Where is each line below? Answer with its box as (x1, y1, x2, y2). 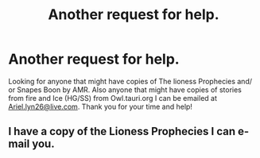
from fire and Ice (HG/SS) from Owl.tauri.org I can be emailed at (8, 93, 217, 102)
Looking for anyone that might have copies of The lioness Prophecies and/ (8, 76, 253, 86)
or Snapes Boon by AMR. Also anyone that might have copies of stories (8, 85, 243, 94)
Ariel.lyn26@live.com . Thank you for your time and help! (8, 102, 193, 111)
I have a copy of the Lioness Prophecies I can (8, 125, 236, 138)
